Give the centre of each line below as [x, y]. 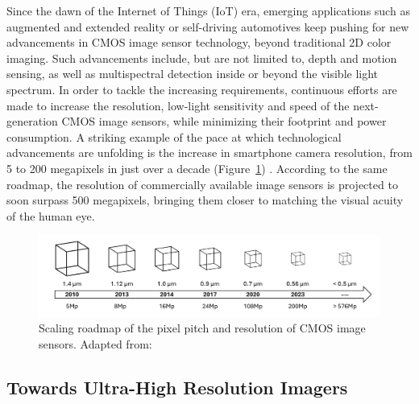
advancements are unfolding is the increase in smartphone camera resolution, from [209, 153]
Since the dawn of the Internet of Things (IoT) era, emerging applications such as [208, 10]
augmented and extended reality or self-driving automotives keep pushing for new [208, 26]
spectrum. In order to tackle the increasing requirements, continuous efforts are [202, 89]
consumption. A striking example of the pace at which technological [174, 136]
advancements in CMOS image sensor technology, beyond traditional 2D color [199, 42]
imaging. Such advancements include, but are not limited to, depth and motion [202, 58]
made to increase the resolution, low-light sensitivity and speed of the [178, 105]
